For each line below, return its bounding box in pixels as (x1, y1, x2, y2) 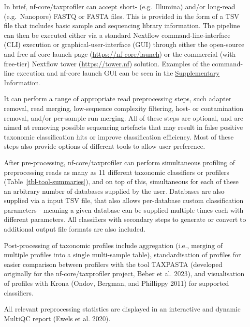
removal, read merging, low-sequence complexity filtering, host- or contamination (4, 103, 243, 113)
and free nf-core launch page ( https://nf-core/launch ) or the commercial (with (4, 48, 236, 59)
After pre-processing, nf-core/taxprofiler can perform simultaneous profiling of (4, 157, 235, 167)
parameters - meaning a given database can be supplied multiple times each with (4, 204, 244, 215)
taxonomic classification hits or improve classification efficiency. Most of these (4, 131, 234, 141)
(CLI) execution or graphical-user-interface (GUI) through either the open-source (4, 39, 245, 49)
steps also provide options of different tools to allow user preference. (4, 141, 205, 151)
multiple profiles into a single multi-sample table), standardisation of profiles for (4, 249, 241, 260)
